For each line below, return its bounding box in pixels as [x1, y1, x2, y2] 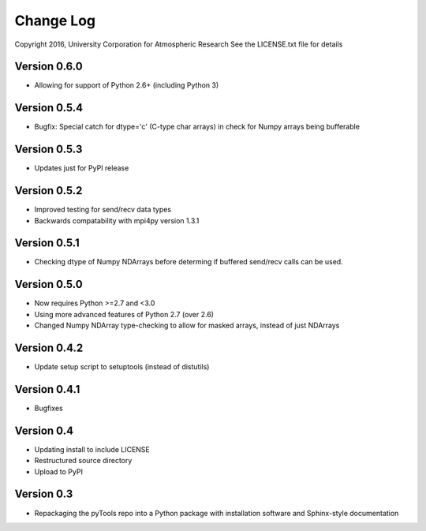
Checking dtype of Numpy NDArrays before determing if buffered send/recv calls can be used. [34, 257, 343, 267]
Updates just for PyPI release [34, 163, 129, 173]
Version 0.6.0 [14, 60, 83, 73]
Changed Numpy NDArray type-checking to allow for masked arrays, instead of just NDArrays [34, 320, 340, 331]
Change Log [14, 12, 96, 29]
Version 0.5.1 [14, 237, 80, 250]
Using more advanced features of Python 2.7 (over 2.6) [34, 309, 215, 319]
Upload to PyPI [34, 466, 83, 477]
